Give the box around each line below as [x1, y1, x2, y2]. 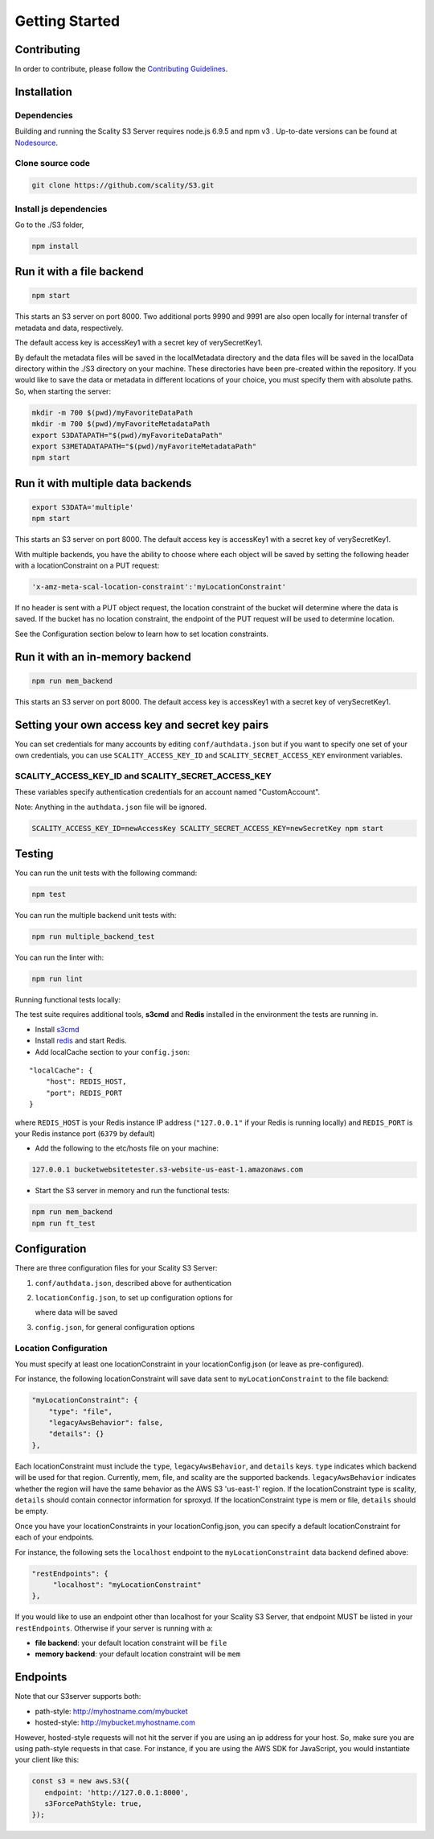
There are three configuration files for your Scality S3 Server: [14, 1263, 218, 1273]
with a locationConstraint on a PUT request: [14, 560, 160, 571]
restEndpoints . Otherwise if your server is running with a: [14, 1623, 213, 1633]
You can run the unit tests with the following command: [14, 868, 198, 878]
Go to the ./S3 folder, [14, 220, 84, 229]
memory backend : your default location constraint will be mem [35, 1649, 241, 1659]
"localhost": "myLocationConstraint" [52, 1580, 202, 1589]
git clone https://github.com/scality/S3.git [31, 181, 215, 190]
